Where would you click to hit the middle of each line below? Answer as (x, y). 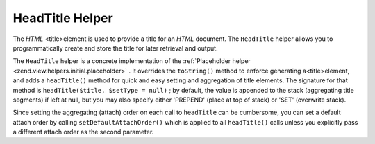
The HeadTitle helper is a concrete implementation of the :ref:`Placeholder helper (132, 61)
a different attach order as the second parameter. (83, 132)
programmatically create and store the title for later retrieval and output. (115, 48)
